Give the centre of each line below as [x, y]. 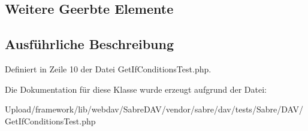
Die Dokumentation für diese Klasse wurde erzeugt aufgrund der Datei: [136, 89]
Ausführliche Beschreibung [89, 44]
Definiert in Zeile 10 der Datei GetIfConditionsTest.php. [108, 68]
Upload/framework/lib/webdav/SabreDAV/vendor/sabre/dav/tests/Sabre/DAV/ [154, 109]
